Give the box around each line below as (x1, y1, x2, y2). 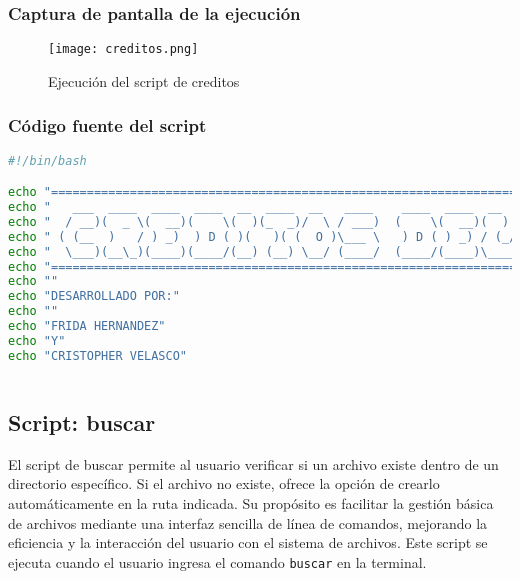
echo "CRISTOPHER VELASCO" (8, 348, 187, 363)
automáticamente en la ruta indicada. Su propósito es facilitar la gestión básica (8, 492, 494, 513)
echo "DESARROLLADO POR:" (8, 289, 180, 304)
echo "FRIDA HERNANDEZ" (8, 319, 166, 334)
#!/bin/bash (8, 153, 87, 168)
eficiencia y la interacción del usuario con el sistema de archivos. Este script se (8, 532, 488, 553)
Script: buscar (8, 406, 156, 437)
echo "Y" (8, 333, 66, 348)
